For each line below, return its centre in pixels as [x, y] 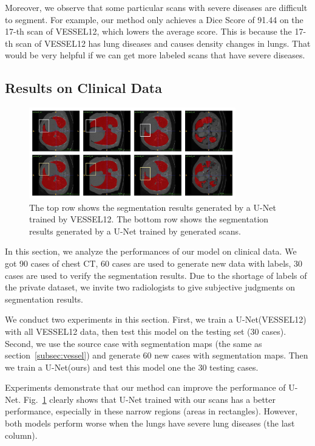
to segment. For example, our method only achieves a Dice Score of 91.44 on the [154, 19]
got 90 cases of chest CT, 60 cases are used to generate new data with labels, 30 [154, 263]
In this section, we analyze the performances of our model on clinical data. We [151, 251]
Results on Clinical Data [83, 88]
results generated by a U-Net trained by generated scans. [135, 231]
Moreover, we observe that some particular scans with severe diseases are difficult [156, 7]
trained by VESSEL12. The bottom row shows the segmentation [149, 219]
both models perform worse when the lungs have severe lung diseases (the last [150, 423]
